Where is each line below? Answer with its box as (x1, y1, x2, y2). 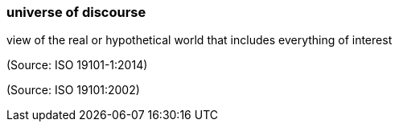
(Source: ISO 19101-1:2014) (6, 58, 148, 72)
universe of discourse (6, 4, 146, 20)
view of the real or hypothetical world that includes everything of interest (6, 33, 393, 47)
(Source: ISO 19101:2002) (6, 83, 140, 97)
